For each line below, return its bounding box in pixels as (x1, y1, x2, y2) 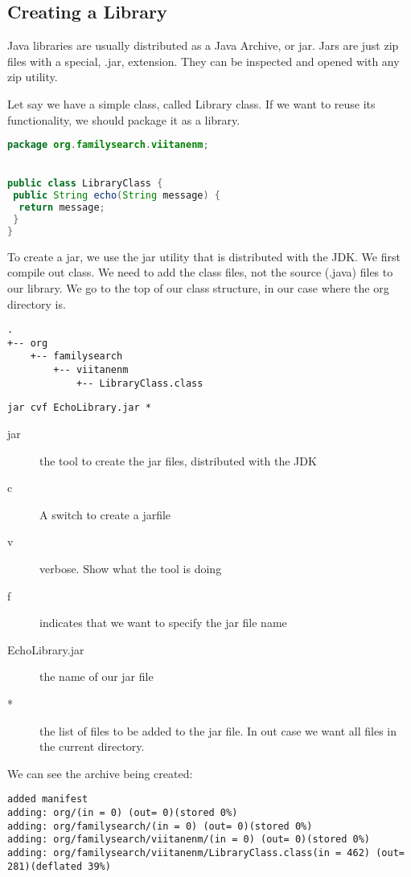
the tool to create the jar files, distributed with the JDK (39, 452, 317, 469)
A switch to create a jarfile (39, 506, 171, 523)
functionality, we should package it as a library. (7, 111, 240, 128)
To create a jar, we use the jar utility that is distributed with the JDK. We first (7, 248, 401, 264)
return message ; (18, 202, 105, 214)
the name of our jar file (39, 668, 154, 685)
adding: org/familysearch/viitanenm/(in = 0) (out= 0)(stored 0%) (7, 834, 371, 846)
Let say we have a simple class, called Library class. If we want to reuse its (7, 95, 376, 112)
